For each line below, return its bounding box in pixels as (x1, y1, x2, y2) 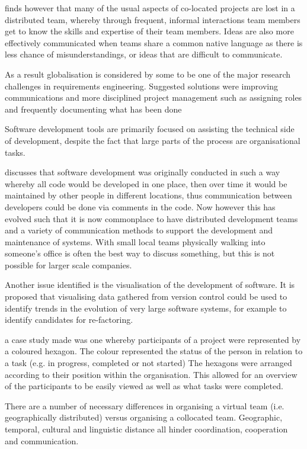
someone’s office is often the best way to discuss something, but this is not (5, 247, 275, 259)
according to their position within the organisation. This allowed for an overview (5, 368, 298, 380)
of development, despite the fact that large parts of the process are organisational (5, 134, 300, 146)
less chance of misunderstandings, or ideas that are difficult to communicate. (5, 48, 283, 60)
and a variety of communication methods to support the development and (5, 224, 273, 236)
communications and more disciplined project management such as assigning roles (5, 91, 302, 104)
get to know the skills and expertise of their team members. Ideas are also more (5, 25, 294, 37)
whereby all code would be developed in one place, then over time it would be (5, 177, 287, 190)
